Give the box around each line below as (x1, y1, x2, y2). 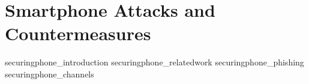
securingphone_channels (5, 67, 94, 80)
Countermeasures (5, 21, 151, 46)
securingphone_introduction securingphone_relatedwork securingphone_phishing (5, 56, 304, 68)
